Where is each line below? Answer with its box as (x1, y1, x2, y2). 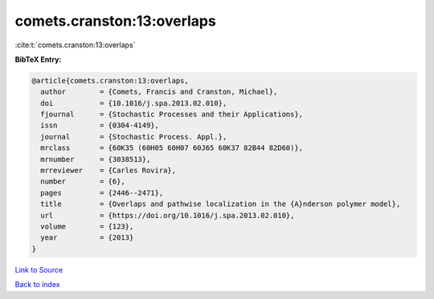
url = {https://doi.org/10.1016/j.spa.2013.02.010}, (40, 211, 295, 220)
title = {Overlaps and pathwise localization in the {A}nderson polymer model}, (40, 200, 401, 208)
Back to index (14, 280, 60, 289)
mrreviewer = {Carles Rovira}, (40, 166, 177, 176)
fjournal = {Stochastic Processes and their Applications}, (40, 110, 304, 119)
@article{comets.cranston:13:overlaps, (31, 76, 189, 85)
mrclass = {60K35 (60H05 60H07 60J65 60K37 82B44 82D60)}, (40, 143, 304, 152)
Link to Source (14, 265, 63, 274)
